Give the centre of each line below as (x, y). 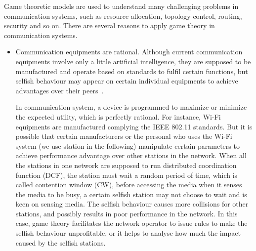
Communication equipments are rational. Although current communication (129, 52)
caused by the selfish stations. (61, 242)
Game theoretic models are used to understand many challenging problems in (121, 6)
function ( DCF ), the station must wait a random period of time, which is (127, 175)
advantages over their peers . (60, 90)
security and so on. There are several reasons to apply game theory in (109, 25)
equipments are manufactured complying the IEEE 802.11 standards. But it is (134, 126)
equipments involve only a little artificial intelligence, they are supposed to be (133, 61)
